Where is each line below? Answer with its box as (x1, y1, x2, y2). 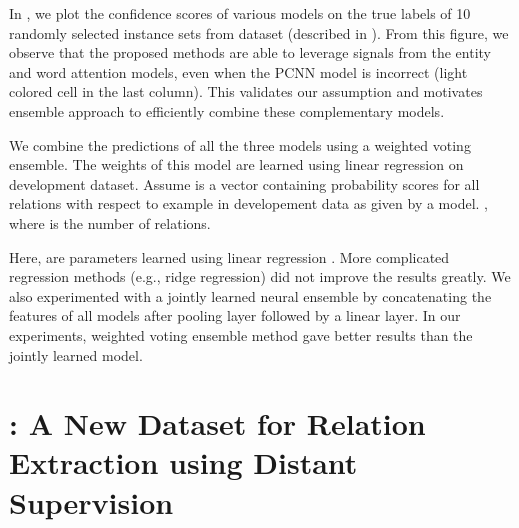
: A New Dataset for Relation (9, 403, 426, 444)
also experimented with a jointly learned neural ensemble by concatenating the (9, 285, 492, 306)
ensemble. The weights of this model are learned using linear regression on (9, 154, 464, 175)
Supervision (9, 481, 174, 522)
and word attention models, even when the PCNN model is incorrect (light (9, 61, 468, 82)
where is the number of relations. (9, 212, 211, 233)
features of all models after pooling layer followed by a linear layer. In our (9, 305, 461, 326)
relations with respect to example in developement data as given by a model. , (9, 193, 488, 214)
